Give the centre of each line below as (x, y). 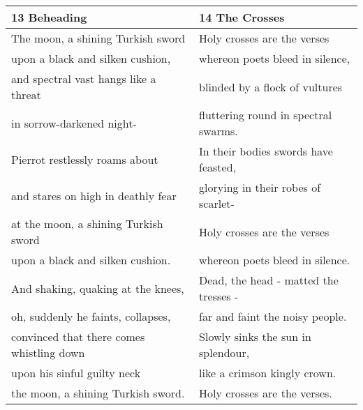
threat (26, 94)
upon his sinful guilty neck (76, 373)
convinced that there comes (78, 336)
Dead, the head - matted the (269, 280)
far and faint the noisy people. (273, 316)
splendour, (224, 352)
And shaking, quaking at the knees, (98, 288)
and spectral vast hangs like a (84, 78)
